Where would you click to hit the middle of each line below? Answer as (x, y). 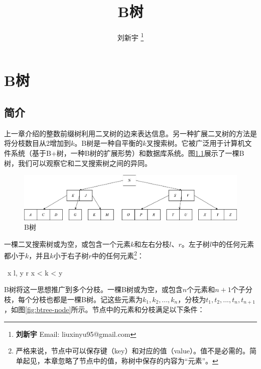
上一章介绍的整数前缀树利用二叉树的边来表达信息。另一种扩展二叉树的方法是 (130, 133)
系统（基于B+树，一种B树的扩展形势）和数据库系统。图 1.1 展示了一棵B (127, 153)
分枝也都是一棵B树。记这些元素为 (87, 299)
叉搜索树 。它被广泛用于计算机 (195, 143)
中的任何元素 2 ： (118, 255)
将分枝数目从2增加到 (37, 143)
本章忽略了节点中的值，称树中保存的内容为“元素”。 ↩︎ (131, 360)
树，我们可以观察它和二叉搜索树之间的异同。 (78, 163)
